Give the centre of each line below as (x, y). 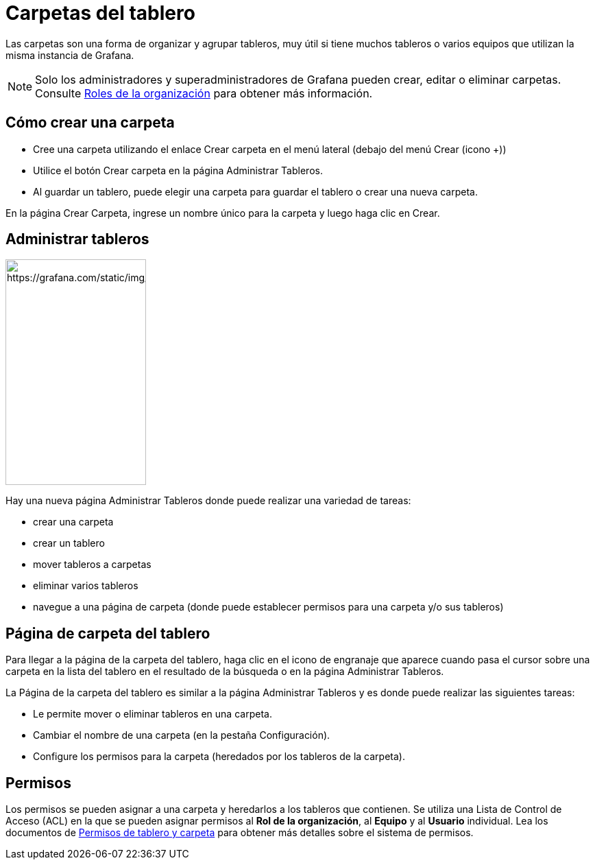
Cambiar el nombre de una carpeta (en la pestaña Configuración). (182, 735)
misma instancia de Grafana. (70, 55)
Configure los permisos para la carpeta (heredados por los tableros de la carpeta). (219, 757)
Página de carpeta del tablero (108, 633)
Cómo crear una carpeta (90, 123)
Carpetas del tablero (100, 13)
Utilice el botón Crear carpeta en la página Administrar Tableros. (178, 170)
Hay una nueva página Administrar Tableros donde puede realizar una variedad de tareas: (208, 501)
